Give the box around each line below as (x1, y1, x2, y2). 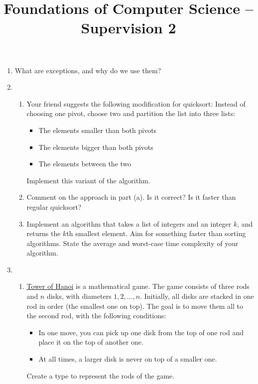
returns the (26, 228, 61, 239)
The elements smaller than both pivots (38, 125, 157, 135)
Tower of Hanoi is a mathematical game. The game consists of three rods (26, 281, 250, 291)
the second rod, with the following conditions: (26, 310, 166, 321)
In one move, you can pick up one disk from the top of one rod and (38, 327, 244, 337)
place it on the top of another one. (38, 337, 143, 347)
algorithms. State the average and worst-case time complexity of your (26, 238, 239, 248)
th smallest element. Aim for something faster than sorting (66, 228, 246, 239)
